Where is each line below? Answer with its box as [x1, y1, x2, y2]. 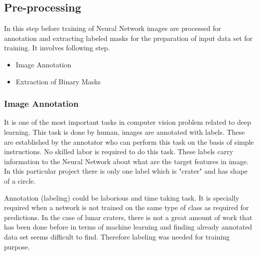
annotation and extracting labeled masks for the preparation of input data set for [4, 32, 253, 43]
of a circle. [4, 175, 36, 186]
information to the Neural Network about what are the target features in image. [4, 156, 249, 166]
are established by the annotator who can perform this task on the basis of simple [4, 136, 254, 147]
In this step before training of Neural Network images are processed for [4, 23, 221, 33]
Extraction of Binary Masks [15, 76, 101, 86]
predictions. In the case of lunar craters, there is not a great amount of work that [4, 212, 253, 222]
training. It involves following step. [4, 42, 110, 53]
